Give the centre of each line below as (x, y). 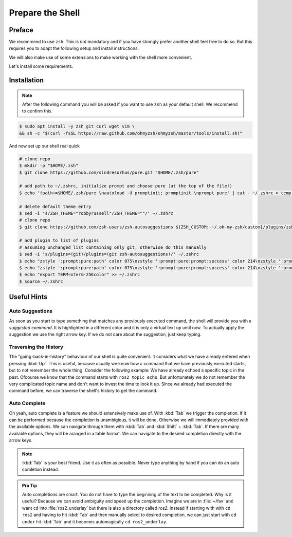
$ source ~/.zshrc (41, 281)
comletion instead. (41, 469)
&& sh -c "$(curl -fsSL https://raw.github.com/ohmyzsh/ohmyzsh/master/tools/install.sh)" (131, 133)
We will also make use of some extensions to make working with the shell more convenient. (100, 57)
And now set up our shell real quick (44, 146)
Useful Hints (28, 297)
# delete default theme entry (55, 206)
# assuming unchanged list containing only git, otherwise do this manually (113, 247)
